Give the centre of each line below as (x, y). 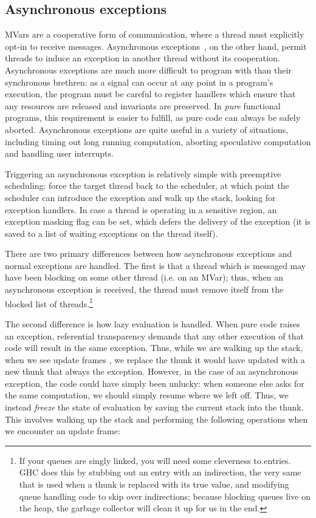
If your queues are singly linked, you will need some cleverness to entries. (155, 460)
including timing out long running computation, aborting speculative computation (158, 141)
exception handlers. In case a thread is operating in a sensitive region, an (141, 209)
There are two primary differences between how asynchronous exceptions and (149, 254)
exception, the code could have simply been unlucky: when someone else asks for (155, 383)
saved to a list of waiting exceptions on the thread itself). (112, 233)
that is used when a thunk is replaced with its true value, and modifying (154, 484)
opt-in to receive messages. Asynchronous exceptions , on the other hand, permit (156, 46)
